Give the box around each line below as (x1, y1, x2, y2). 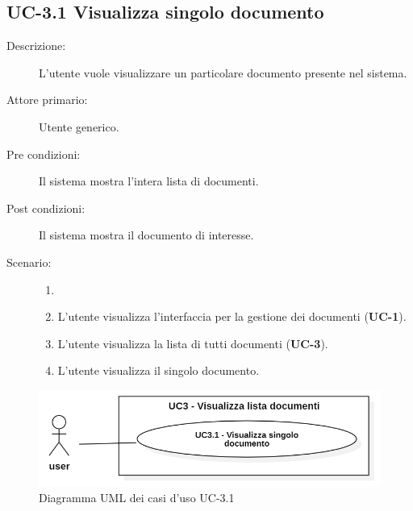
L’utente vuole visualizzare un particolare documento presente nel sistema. (39, 64, 407, 81)
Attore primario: (6, 91, 88, 108)
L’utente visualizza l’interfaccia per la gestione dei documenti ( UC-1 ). (57, 308, 407, 325)
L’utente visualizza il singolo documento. (57, 362, 260, 379)
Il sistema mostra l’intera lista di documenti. (39, 172, 259, 189)
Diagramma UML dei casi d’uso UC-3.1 (39, 488, 235, 505)
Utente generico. (39, 118, 119, 135)
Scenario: (6, 253, 52, 270)
